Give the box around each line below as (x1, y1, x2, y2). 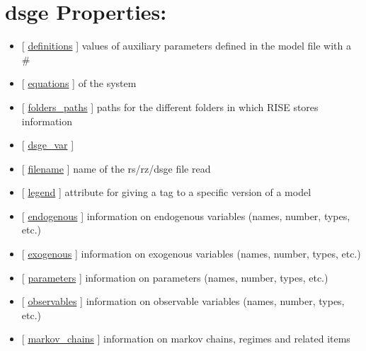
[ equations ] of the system (21, 76, 137, 91)
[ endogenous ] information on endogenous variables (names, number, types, (21, 208, 350, 223)
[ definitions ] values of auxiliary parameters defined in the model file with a (21, 38, 351, 53)
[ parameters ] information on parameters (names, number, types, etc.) (21, 270, 328, 284)
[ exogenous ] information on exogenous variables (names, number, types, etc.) (21, 246, 361, 261)
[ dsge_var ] (21, 137, 74, 152)
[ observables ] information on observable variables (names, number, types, (21, 294, 345, 309)
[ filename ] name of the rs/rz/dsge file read (21, 161, 211, 175)
